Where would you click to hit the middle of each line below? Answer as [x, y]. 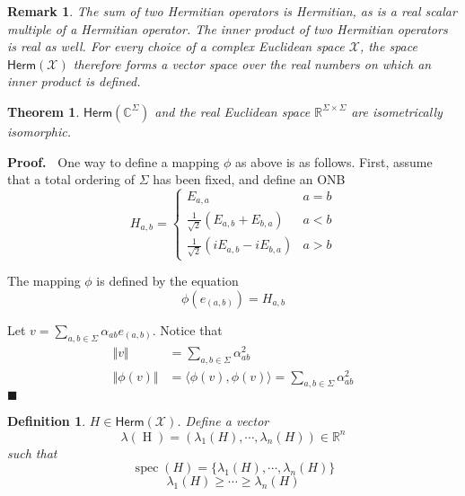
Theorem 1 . [44, 111]
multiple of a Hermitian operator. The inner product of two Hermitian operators [228, 28]
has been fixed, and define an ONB [249, 179]
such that [32, 452]
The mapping [44, 281]
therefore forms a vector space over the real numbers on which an [252, 63]
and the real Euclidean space [232, 111]
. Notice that [187, 329]
